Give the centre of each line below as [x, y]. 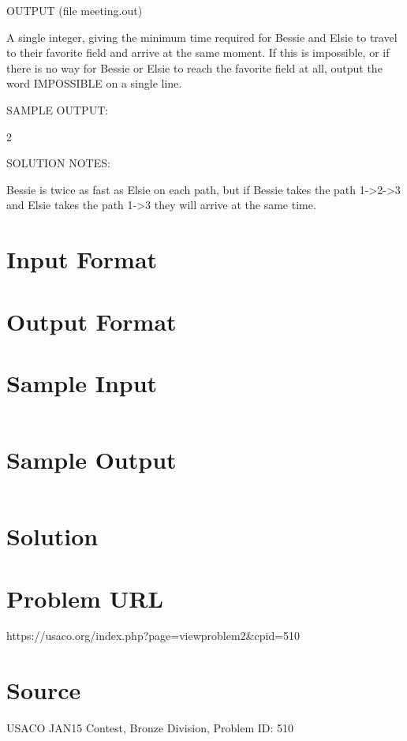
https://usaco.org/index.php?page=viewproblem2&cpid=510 [153, 636]
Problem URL [85, 598]
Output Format [91, 321]
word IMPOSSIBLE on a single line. [94, 83]
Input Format [82, 259]
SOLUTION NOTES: [58, 163]
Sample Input [82, 382]
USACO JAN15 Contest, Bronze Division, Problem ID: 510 [150, 728]
